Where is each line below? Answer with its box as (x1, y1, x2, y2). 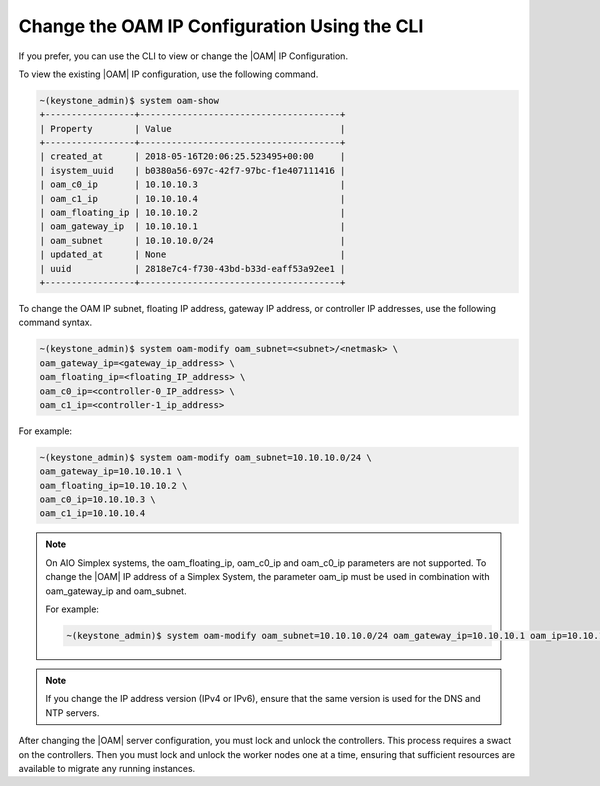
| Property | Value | (39, 123, 346, 134)
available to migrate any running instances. (18, 762, 196, 774)
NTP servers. (45, 706, 100, 719)
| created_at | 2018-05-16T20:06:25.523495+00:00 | (39, 151, 346, 162)
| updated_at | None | (39, 249, 346, 260)
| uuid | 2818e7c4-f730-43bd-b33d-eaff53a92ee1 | (39, 263, 346, 274)
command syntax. (18, 316, 93, 329)
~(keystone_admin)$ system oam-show (39, 95, 220, 106)
